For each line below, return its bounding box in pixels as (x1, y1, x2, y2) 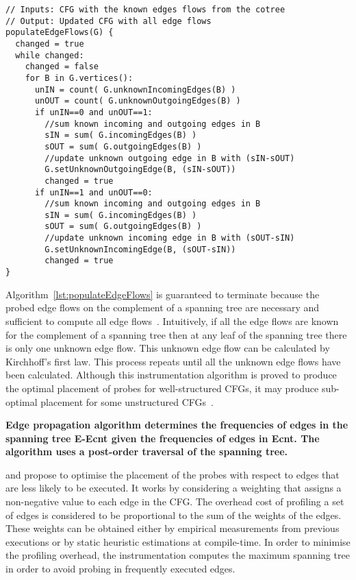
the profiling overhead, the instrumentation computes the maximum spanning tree (5, 548, 350, 562)
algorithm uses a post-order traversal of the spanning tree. (5, 444, 288, 459)
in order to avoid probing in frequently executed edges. (5, 561, 236, 576)
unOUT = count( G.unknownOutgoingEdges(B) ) (34, 96, 241, 106)
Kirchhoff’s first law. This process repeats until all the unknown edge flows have (5, 354, 341, 368)
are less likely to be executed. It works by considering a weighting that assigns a (5, 481, 342, 495)
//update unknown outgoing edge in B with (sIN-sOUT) (44, 153, 295, 163)
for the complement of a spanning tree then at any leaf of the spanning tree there (5, 327, 347, 341)
